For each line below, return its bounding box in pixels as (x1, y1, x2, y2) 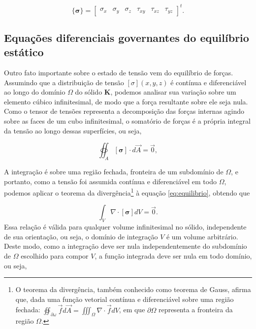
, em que (119, 304, 145, 315)
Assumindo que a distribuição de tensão (4, 77, 124, 87)
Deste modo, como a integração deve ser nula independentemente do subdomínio (4, 241, 247, 251)
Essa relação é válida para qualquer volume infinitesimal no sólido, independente (4, 222, 247, 232)
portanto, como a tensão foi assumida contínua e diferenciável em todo (4, 176, 217, 186)
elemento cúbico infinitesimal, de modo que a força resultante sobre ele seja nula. (4, 96, 248, 106)
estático (4, 44, 44, 60)
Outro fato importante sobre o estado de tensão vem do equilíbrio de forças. (4, 67, 233, 78)
